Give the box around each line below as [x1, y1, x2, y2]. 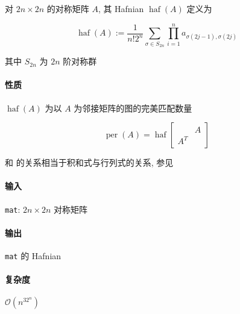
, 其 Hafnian [98, 2, 144, 14]
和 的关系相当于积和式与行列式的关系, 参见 [5, 156, 174, 169]
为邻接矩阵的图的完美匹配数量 [74, 101, 192, 114]
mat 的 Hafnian [5, 249, 62, 262]
